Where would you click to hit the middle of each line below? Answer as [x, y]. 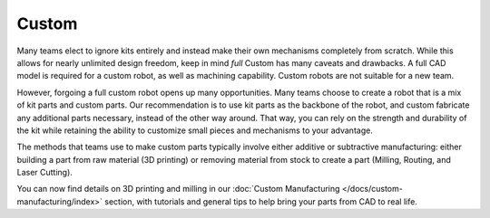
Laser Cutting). [44, 173]
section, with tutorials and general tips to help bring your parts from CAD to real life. [261, 201]
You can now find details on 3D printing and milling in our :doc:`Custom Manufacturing [178, 189]
